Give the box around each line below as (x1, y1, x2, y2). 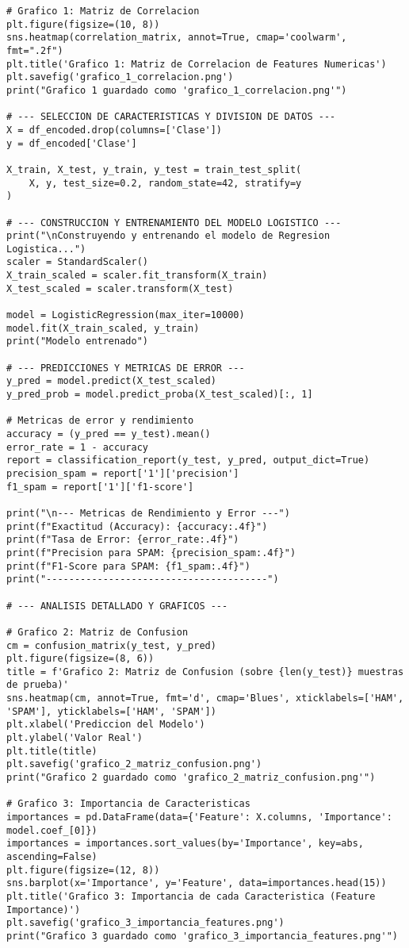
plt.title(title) (6, 745, 97, 757)
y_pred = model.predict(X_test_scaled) (6, 375, 216, 387)
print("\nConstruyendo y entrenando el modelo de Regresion (6, 230, 331, 242)
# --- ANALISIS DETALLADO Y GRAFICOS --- (6, 600, 228, 612)
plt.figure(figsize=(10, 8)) (6, 18, 160, 30)
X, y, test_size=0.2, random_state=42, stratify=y (29, 177, 302, 189)
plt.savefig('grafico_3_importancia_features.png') (6, 917, 285, 929)
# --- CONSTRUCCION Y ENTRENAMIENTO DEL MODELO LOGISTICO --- (6, 217, 342, 228)
